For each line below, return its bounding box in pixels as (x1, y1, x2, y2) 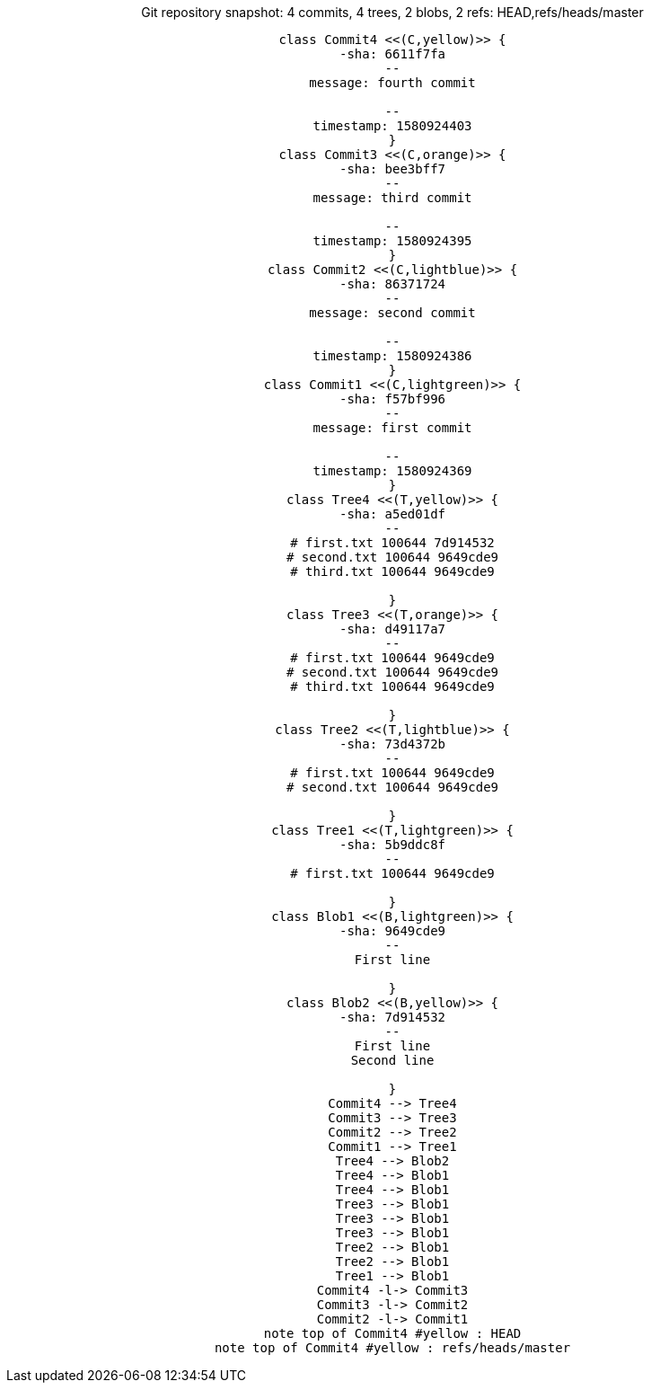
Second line (350, 1053, 435, 1067)
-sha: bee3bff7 (339, 162, 445, 176)
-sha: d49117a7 (339, 622, 445, 636)
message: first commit (312, 421, 472, 435)
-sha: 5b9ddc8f (339, 837, 445, 852)
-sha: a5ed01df (339, 507, 445, 521)
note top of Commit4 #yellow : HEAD (263, 1326, 522, 1341)
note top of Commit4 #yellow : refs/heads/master (214, 1341, 571, 1355)
